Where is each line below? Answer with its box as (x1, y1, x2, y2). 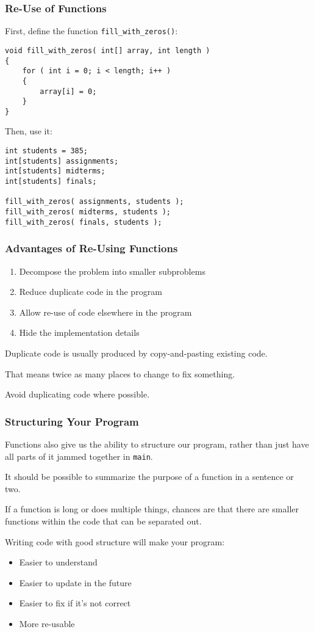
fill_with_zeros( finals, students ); (5, 217, 162, 227)
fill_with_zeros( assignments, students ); (5, 197, 184, 206)
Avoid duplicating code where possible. (5, 388, 150, 401)
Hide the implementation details (19, 326, 140, 339)
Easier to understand (19, 556, 98, 568)
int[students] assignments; (5, 156, 119, 165)
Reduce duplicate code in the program (19, 285, 162, 298)
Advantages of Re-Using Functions (5, 241, 178, 256)
